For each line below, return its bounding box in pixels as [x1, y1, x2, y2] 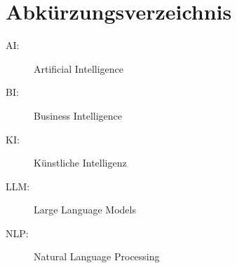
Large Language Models [34, 202, 136, 217]
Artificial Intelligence [34, 61, 123, 76]
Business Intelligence [34, 108, 123, 122]
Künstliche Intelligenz [34, 155, 127, 170]
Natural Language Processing [34, 249, 160, 264]
